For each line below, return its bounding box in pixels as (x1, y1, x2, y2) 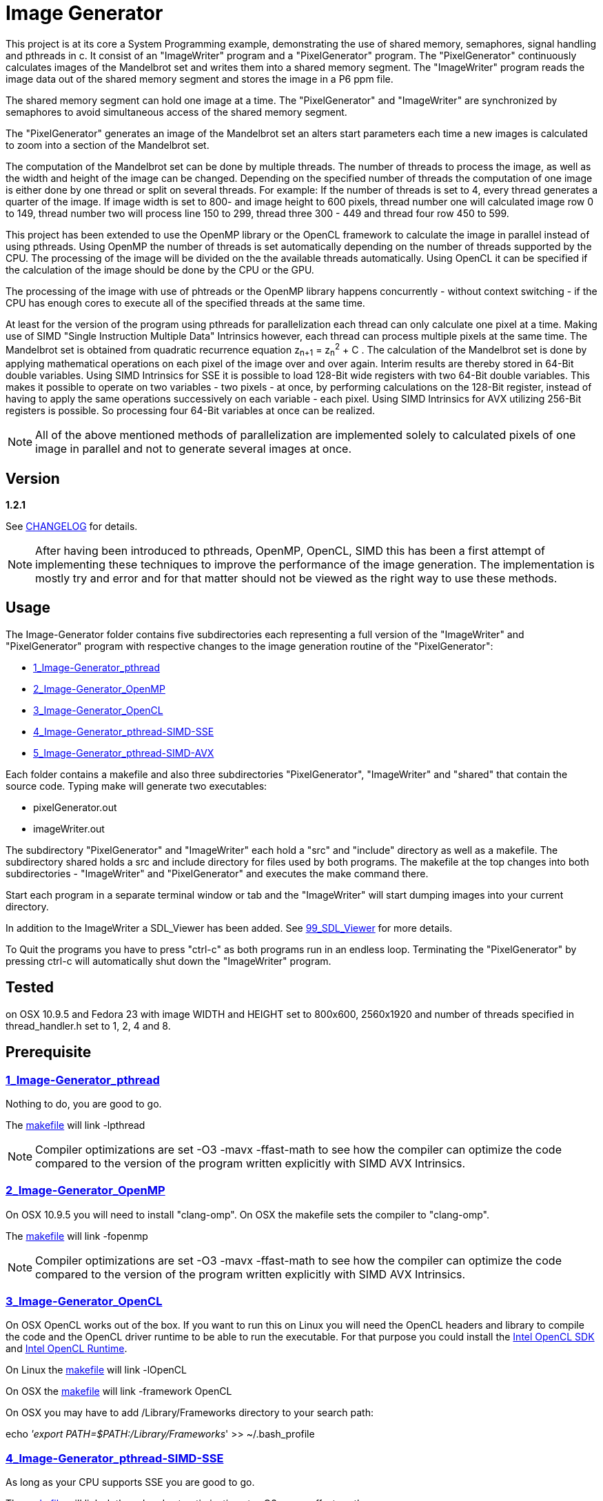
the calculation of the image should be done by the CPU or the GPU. (6, 263, 314, 276)
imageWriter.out (33, 822, 105, 835)
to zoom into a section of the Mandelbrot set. (6, 139, 209, 151)
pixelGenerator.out (33, 801, 117, 813)
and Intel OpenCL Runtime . (6, 1342, 127, 1355)
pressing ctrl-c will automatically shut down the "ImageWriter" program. (6, 954, 331, 967)
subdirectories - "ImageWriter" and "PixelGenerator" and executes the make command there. (6, 867, 429, 879)
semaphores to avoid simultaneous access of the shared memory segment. (6, 105, 347, 118)
